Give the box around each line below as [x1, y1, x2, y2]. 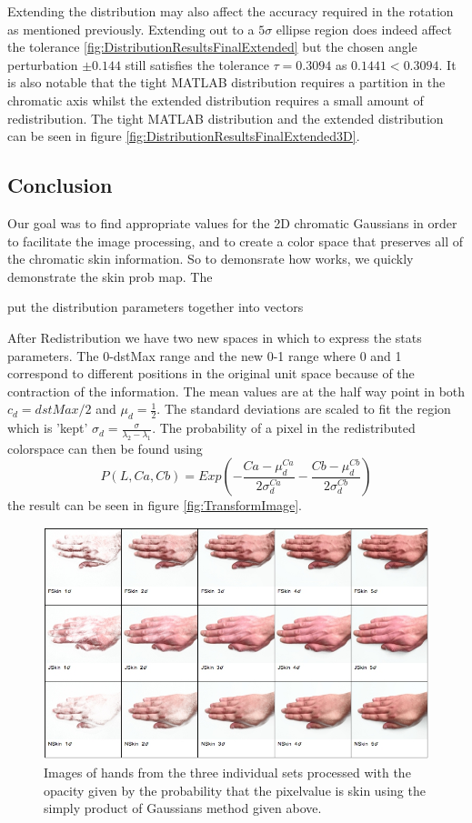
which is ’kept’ [7, 418, 88, 437]
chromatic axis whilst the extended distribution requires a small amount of [7, 90, 424, 109]
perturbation [7, 55, 78, 74]
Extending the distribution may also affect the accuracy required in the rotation [7, 2, 454, 20]
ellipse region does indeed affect [276, 19, 452, 38]
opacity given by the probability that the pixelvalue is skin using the [44, 780, 426, 799]
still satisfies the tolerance [125, 55, 269, 74]
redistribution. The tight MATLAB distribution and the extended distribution [7, 108, 444, 127]
